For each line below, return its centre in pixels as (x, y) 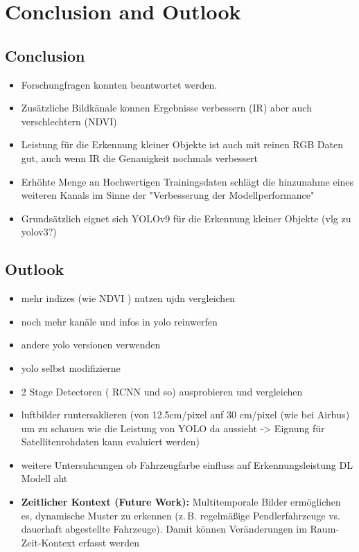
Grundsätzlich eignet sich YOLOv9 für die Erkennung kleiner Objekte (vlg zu (186, 218)
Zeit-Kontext (48, 542)
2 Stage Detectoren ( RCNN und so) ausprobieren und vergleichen (162, 391)
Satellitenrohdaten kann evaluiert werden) (111, 442)
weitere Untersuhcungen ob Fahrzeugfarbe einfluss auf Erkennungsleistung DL (187, 464)
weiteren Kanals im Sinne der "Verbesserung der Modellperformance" (168, 195)
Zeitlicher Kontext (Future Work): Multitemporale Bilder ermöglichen (181, 502)
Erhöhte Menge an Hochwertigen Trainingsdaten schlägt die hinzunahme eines (187, 181)
